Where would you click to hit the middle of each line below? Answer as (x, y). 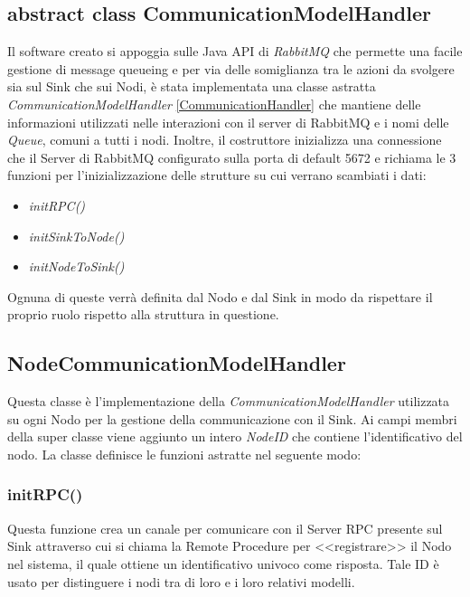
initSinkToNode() (76, 236)
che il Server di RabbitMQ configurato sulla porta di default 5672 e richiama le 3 (232, 157)
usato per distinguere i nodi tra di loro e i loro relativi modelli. (181, 581)
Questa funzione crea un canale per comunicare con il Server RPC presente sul (225, 528)
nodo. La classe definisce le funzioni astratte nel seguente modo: (184, 454)
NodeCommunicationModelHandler (177, 363)
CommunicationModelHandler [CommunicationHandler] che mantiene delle (214, 104)
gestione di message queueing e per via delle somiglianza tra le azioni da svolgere (231, 68)
